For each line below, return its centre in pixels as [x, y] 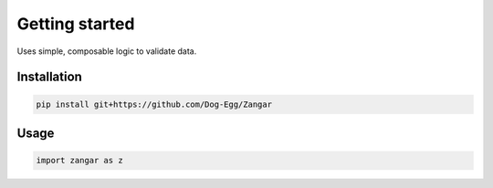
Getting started [76, 24]
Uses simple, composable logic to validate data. [107, 51]
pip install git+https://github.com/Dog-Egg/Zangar [154, 104]
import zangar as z [79, 161]
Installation [49, 77]
